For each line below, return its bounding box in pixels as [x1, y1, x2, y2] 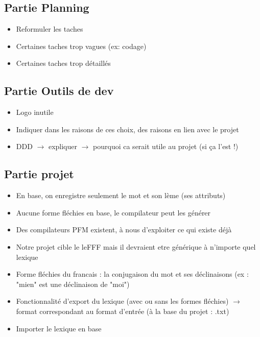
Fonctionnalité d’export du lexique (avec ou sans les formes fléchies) [16, 296, 229, 306]
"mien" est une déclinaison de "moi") [16, 278, 130, 289]
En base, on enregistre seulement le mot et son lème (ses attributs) [16, 190, 226, 201]
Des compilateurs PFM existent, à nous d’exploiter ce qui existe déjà [16, 224, 232, 235]
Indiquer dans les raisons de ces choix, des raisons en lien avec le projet [16, 124, 239, 134]
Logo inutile [16, 107, 54, 117]
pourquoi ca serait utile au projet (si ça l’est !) [93, 141, 239, 152]
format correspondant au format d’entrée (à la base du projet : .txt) [16, 305, 229, 316]
